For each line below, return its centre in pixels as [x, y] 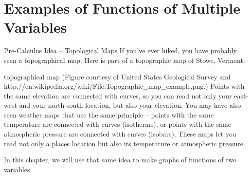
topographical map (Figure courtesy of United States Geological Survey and [117, 76]
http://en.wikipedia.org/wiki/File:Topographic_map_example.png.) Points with [124, 86]
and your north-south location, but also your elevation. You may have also [130, 105]
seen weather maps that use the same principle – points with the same [109, 114]
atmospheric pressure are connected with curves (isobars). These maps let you [120, 134]
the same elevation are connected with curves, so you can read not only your [118, 95]
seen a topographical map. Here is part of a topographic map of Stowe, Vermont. [125, 60]
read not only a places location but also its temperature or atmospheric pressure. [125, 143]
